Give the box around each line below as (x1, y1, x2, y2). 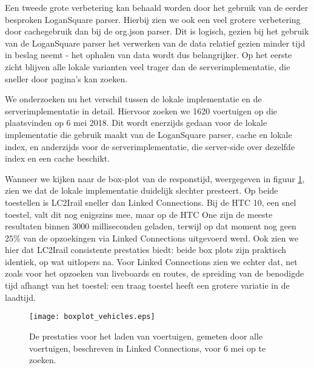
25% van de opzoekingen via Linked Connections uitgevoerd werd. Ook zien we (5, 231, 299, 244)
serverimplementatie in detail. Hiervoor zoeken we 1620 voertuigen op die (5, 104, 278, 117)
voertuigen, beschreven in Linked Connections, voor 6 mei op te (29, 341, 266, 354)
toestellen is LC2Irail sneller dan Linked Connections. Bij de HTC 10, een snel (5, 195, 296, 208)
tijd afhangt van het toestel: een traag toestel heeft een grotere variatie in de (5, 279, 290, 292)
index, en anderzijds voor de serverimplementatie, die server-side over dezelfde (5, 140, 295, 153)
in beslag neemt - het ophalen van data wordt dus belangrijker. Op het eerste (5, 48, 292, 61)
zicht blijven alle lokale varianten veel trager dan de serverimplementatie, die (5, 60, 290, 73)
